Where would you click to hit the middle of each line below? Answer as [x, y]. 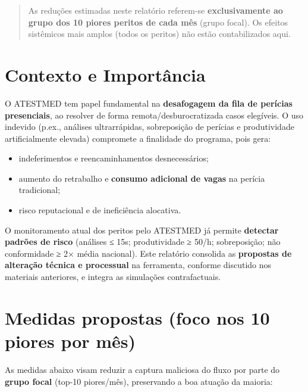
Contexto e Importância [105, 74]
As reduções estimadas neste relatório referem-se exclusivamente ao [155, 10]
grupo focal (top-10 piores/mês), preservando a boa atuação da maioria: [139, 381]
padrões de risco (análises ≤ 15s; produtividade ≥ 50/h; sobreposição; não [143, 242]
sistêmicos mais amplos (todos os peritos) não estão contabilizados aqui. [159, 34]
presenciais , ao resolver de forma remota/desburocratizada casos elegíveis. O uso [154, 115]
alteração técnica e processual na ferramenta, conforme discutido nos [138, 265]
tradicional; [40, 190]
